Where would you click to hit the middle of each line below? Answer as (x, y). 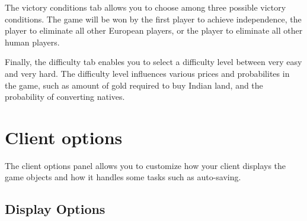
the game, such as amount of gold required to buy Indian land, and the (134, 85)
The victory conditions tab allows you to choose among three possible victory (145, 7)
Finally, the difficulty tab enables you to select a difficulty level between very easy (153, 62)
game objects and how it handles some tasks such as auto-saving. (123, 177)
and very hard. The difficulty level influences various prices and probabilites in (147, 73)
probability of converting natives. (65, 97)
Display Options (55, 209)
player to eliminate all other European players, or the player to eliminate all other (154, 30)
